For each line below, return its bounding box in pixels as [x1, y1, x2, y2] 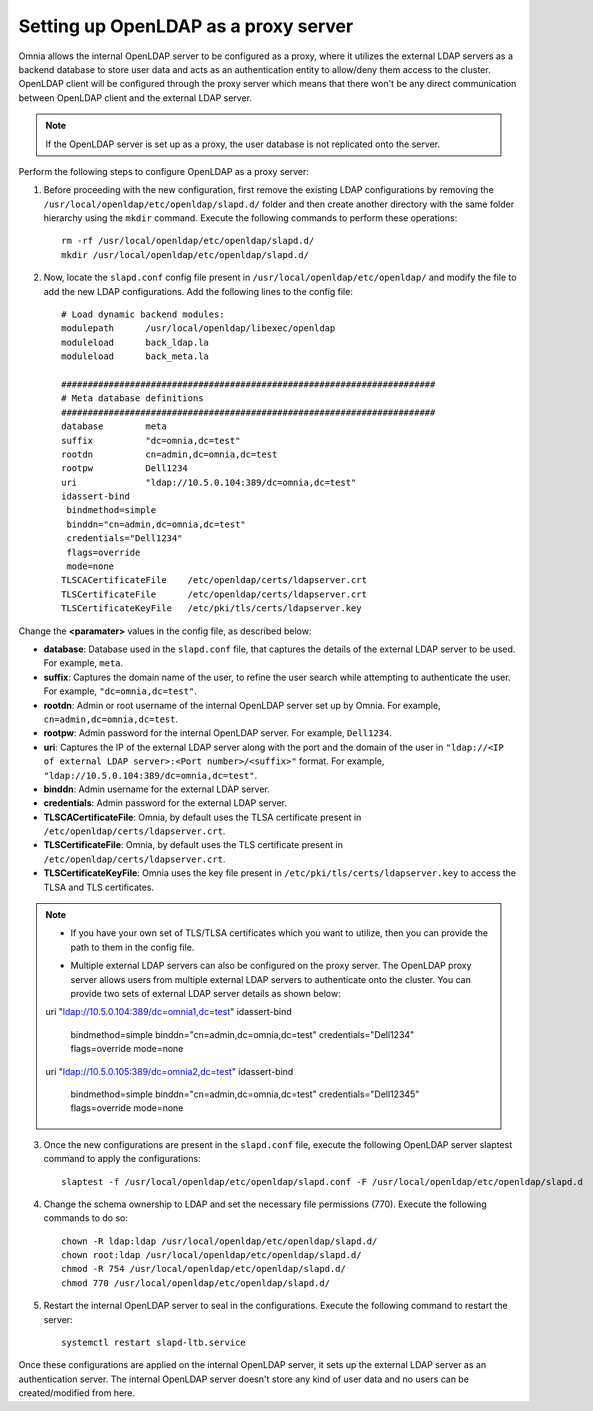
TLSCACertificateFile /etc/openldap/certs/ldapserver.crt [61, 575, 367, 586]
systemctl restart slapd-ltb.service [61, 1337, 247, 1349]
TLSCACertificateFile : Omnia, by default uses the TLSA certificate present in [43, 811, 362, 823]
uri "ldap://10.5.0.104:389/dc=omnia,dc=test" [61, 476, 357, 488]
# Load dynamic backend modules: [61, 309, 225, 320]
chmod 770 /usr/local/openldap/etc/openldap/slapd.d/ [61, 1277, 330, 1289]
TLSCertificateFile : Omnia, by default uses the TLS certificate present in [43, 839, 344, 851]
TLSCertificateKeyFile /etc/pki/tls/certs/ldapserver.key [61, 603, 362, 614]
